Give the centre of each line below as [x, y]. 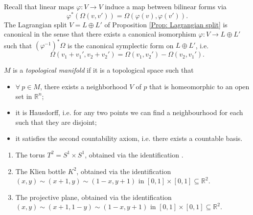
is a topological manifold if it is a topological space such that [103, 70]
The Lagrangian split [35, 24]
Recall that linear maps [39, 6]
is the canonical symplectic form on [121, 45]
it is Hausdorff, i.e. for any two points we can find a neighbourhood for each [129, 112]
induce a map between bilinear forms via [166, 6]
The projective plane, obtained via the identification [93, 197]
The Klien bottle [41, 171]
